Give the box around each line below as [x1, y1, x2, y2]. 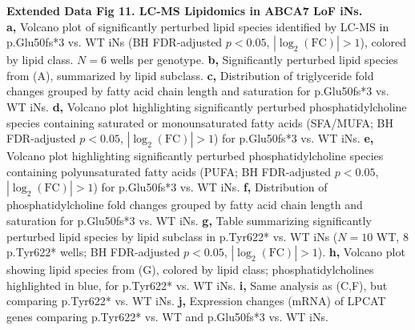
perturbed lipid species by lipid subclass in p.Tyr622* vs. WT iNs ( [6, 227, 338, 244]
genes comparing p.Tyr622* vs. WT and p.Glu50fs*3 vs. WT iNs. [6, 308, 328, 324]
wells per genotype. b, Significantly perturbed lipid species [110, 51, 398, 68]
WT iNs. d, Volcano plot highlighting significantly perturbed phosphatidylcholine [6, 98, 407, 115]
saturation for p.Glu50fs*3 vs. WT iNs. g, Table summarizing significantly [6, 211, 372, 228]
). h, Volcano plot [317, 243, 405, 260]
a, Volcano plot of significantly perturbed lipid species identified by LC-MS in [6, 18, 389, 34]
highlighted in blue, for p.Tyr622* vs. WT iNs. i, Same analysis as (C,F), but [6, 276, 388, 293]
